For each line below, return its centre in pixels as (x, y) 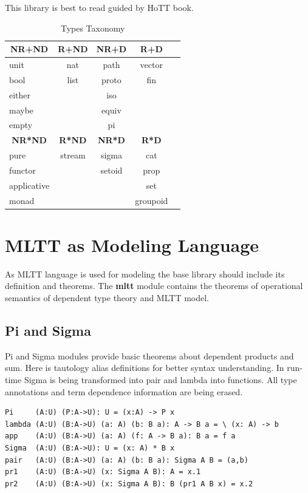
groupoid (152, 200)
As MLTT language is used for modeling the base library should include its (145, 274)
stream (73, 155)
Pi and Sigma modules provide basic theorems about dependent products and (149, 355)
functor (23, 170)
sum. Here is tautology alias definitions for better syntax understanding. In (145, 368)
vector (151, 65)
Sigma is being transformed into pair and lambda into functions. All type (160, 380)
